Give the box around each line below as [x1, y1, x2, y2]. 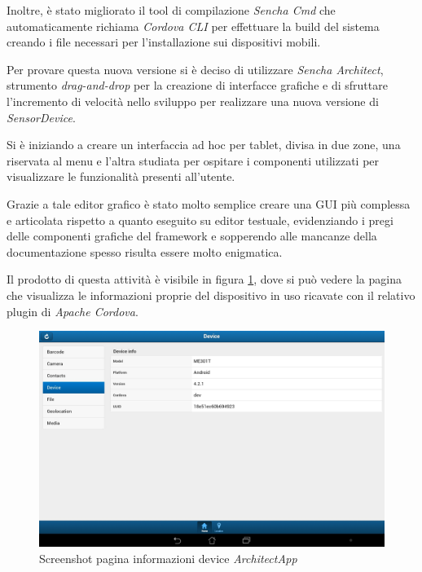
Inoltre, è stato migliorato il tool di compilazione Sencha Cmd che [7, 2, 336, 18]
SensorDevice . [7, 108, 76, 125]
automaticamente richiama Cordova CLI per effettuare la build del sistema [7, 17, 380, 34]
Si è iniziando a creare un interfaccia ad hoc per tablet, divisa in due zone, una [7, 136, 401, 153]
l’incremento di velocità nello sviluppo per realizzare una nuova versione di [7, 92, 379, 109]
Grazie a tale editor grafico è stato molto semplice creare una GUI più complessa [7, 195, 411, 212]
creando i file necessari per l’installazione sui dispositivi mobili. [7, 33, 321, 51]
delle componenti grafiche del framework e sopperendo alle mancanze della [7, 227, 377, 244]
